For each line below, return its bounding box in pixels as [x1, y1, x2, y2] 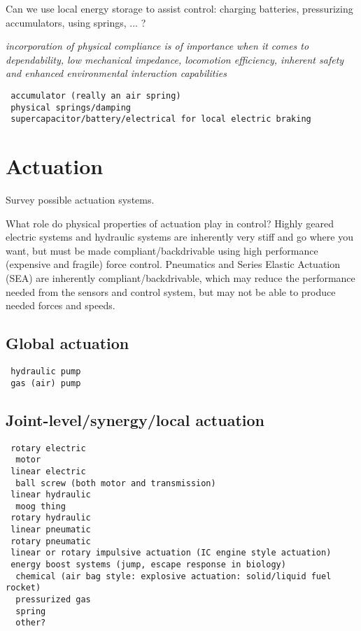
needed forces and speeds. [6, 298, 115, 313]
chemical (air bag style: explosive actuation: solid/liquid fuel [15, 571, 332, 581]
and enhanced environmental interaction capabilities [6, 66, 227, 80]
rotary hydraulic [10, 513, 91, 523]
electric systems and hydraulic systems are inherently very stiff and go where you [6, 229, 353, 244]
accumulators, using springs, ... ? [6, 15, 146, 29]
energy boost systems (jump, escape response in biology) [10, 560, 286, 570]
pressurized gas [15, 595, 91, 605]
